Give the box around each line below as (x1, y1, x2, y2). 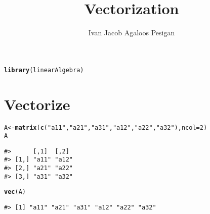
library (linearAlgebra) (4, 66, 84, 74)
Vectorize (4, 93, 70, 114)
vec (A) (4, 188, 26, 196)
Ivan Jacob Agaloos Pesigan (88, 27, 175, 38)
